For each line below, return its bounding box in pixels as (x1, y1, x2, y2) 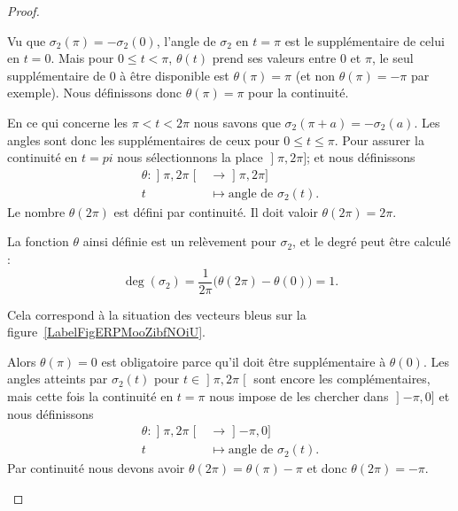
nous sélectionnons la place (117, 148, 263, 166)
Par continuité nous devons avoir (7, 459, 185, 477)
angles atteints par (7, 369, 108, 388)
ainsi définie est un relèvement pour (82, 232, 276, 251)
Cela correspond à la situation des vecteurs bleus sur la (7, 305, 307, 323)
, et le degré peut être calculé (292, 232, 451, 251)
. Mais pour (50, 49, 114, 67)
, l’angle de (156, 31, 216, 50)
